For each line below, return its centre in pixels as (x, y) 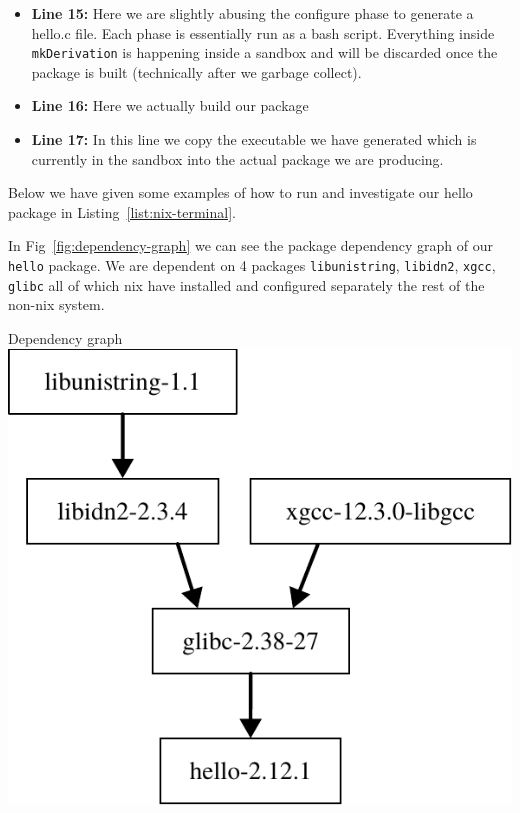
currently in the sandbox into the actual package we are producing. (237, 158)
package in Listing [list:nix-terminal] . (122, 211)
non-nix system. (56, 304)
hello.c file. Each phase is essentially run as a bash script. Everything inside (263, 32)
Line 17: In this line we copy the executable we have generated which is (254, 139)
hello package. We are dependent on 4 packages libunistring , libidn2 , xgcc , (252, 265)
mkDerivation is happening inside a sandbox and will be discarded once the (264, 52)
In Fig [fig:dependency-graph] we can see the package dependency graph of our (250, 245)
